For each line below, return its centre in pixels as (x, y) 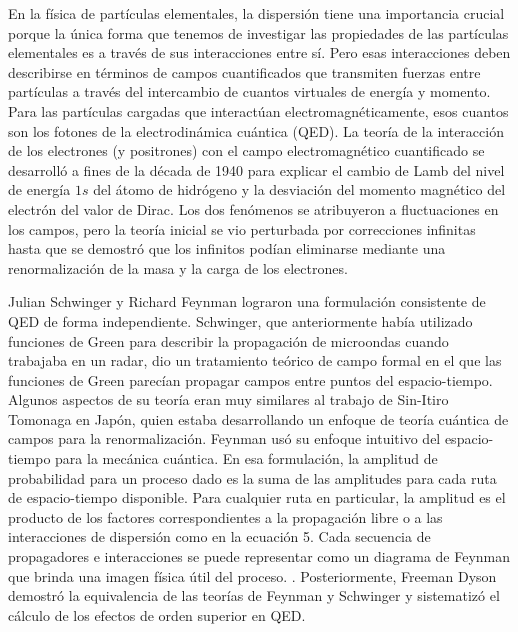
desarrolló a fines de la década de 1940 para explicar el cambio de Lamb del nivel (256, 169)
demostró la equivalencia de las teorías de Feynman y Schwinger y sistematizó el (254, 595)
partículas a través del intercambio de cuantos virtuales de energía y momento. (249, 91)
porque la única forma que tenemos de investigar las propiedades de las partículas (258, 32)
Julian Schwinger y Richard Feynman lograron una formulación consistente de (247, 301)
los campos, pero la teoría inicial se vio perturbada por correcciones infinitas (242, 228)
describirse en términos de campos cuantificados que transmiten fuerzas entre (244, 71)
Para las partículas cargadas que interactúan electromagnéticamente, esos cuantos (258, 110)
